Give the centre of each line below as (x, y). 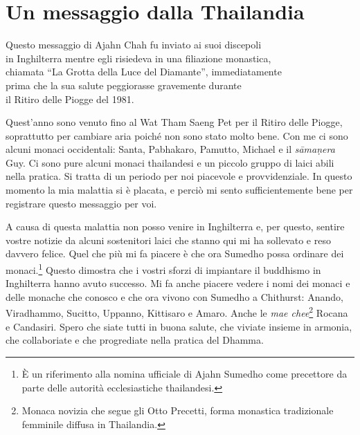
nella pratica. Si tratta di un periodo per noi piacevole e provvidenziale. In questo (179, 176)
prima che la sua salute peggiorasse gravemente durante (124, 85)
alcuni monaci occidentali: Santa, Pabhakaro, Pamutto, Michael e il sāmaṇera (170, 149)
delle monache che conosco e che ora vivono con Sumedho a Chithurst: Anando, (174, 296)
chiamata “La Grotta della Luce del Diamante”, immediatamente (144, 72)
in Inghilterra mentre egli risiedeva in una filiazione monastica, (138, 58)
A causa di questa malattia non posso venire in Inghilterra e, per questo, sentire (175, 226)
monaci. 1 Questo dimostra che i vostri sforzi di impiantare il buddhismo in (163, 269)
